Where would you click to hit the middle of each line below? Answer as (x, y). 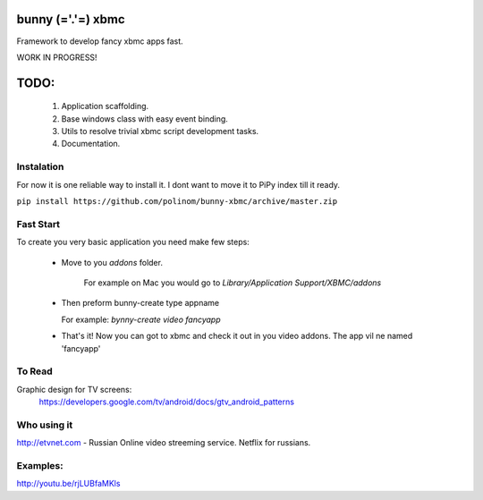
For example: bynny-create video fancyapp (141, 319)
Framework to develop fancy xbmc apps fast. (100, 41)
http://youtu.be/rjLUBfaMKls (68, 484)
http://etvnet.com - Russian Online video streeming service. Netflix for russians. (164, 443)
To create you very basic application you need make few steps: (133, 242)
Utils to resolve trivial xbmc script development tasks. (160, 131)
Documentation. (91, 144)
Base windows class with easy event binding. (144, 119)
